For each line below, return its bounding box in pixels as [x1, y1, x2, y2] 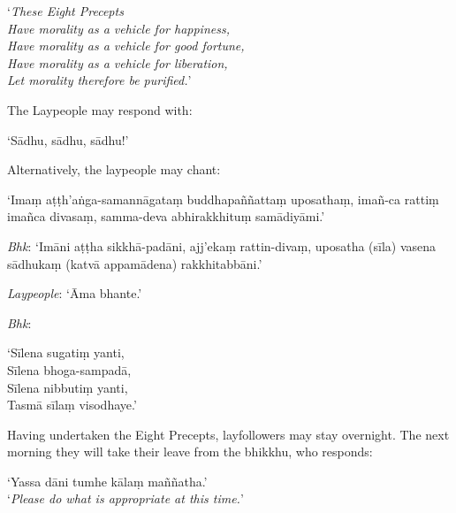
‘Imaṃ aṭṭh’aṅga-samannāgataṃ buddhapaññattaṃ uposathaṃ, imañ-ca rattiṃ [7, 189, 439, 208]
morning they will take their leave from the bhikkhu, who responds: [7, 442, 373, 461]
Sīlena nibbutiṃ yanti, [7, 378, 128, 396]
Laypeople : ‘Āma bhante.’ [7, 284, 142, 302]
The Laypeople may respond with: [7, 100, 193, 119]
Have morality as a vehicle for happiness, [7, 19, 230, 37]
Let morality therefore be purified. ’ [7, 71, 192, 89]
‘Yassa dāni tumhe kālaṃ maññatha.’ [7, 471, 208, 490]
